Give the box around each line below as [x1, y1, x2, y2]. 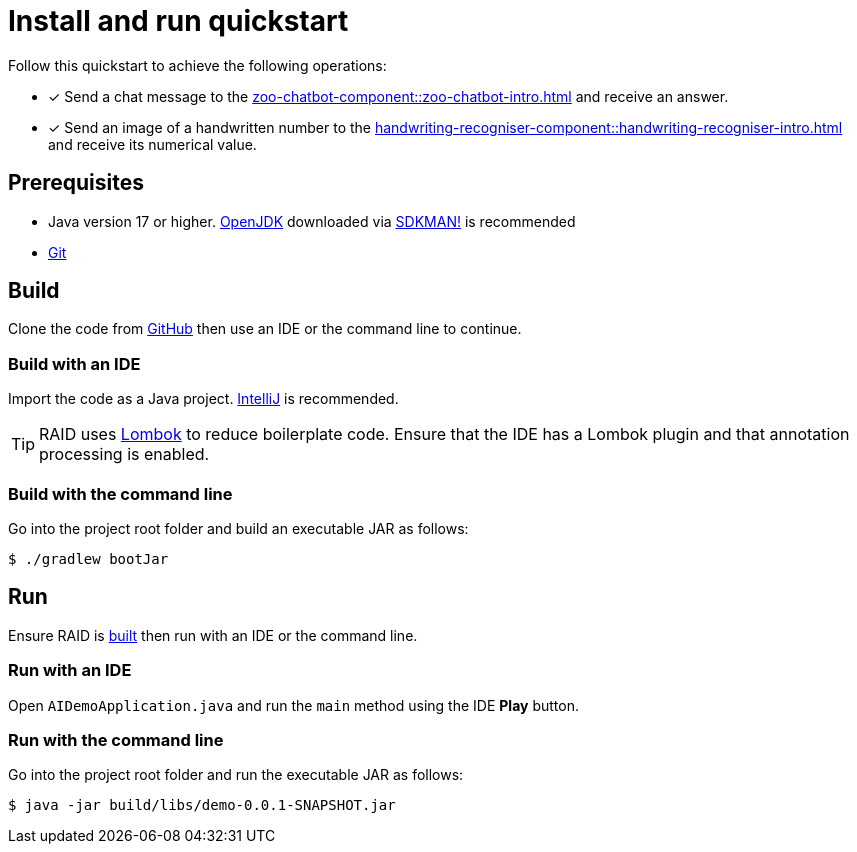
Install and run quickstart [8, 4, 349, 38]
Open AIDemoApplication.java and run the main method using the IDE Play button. [8, 696, 579, 714]
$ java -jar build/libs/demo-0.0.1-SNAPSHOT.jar [8, 797, 396, 814]
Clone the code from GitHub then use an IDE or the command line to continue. [8, 320, 522, 338]
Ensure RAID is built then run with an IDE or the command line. [8, 626, 418, 644]
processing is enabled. [39, 444, 210, 465]
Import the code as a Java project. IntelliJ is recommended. [8, 390, 399, 408]
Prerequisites [8, 170, 144, 196]
